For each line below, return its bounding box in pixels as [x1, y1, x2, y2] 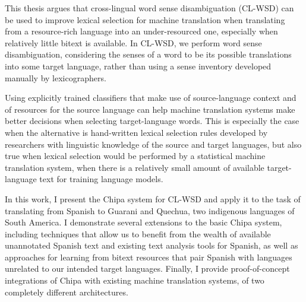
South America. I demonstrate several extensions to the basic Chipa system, [5, 216, 282, 228]
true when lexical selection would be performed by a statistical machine [5, 150, 266, 162]
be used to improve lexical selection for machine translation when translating [5, 13, 285, 26]
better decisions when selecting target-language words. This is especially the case [5, 115, 299, 127]
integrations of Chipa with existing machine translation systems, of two [5, 274, 264, 287]
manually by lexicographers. [5, 71, 106, 84]
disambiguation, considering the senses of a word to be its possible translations [5, 48, 292, 61]
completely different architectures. [5, 285, 128, 298]
